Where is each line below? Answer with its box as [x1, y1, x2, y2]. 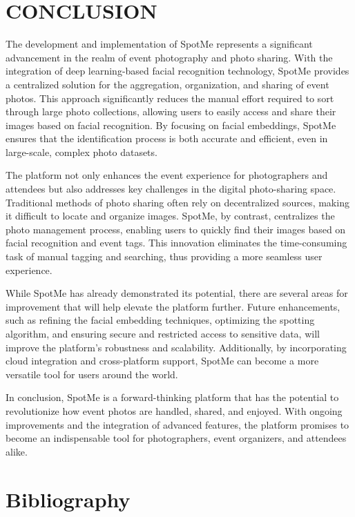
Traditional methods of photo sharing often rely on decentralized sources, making [6, 195, 349, 209]
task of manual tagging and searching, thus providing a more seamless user [6, 249, 323, 264]
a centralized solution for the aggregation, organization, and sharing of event [6, 77, 329, 91]
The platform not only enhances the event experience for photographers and [6, 168, 328, 182]
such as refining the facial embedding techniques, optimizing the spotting [6, 313, 315, 327]
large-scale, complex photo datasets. [6, 144, 157, 159]
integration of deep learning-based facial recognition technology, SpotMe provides [6, 64, 349, 78]
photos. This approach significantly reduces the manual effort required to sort [6, 90, 334, 105]
